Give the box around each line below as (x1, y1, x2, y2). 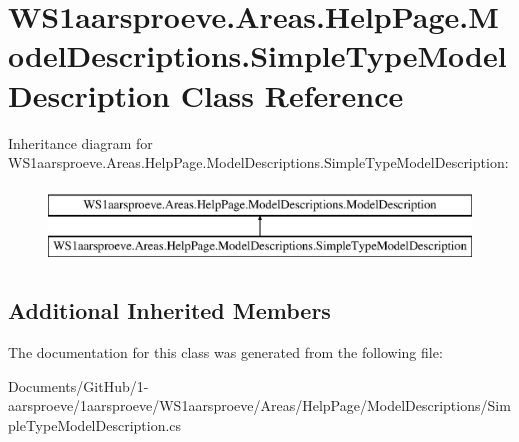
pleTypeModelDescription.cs (8, 414, 182, 435)
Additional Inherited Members (8, 295, 331, 326)
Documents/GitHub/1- (8, 375, 149, 396)
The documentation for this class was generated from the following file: (8, 342, 443, 363)
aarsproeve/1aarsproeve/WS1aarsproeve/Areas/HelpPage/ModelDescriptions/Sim (8, 395, 511, 416)
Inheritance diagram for (8, 132, 153, 153)
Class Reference (180, 74, 404, 115)
